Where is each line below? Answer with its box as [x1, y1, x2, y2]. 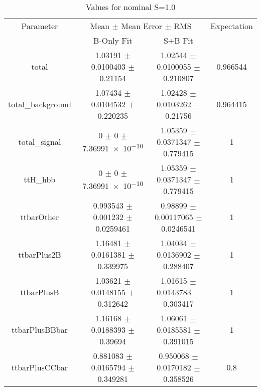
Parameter [21, 20, 58, 32]
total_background [8, 98, 71, 110]
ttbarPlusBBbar [11, 324, 68, 335]
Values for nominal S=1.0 [85, 1, 176, 13]
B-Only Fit [93, 35, 133, 46]
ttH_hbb [24, 173, 56, 185]
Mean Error [121, 20, 163, 32]
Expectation [210, 20, 253, 32]
